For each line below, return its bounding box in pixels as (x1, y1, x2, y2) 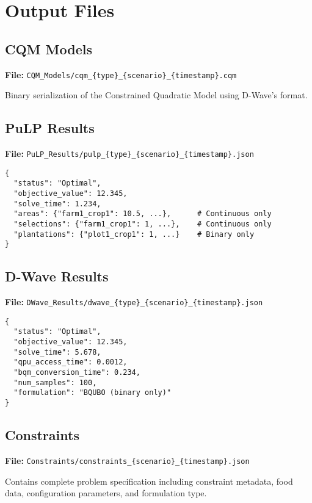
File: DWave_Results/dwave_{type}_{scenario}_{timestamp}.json (5, 295, 263, 308)
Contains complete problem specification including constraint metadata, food (5, 474, 293, 487)
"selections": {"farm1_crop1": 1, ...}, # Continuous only (13, 219, 272, 228)
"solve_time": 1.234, (13, 199, 101, 208)
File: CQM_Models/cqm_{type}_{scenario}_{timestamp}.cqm (5, 68, 237, 81)
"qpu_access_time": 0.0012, (13, 358, 128, 367)
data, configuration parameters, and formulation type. (5, 487, 207, 499)
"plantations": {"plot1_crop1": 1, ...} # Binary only (13, 230, 255, 239)
